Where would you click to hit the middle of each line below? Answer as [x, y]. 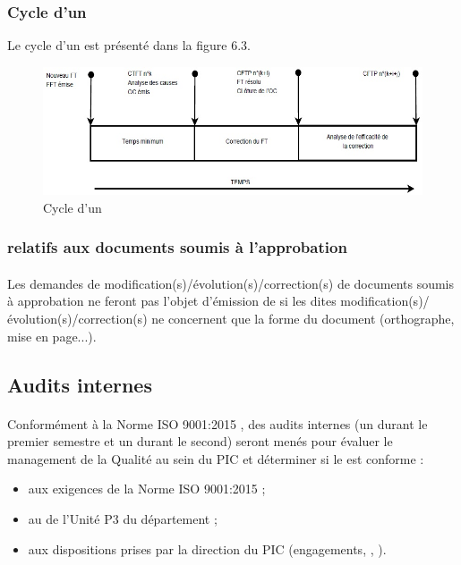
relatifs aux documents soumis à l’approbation [177, 247]
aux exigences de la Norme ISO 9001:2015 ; [147, 489]
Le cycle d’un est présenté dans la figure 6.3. [129, 45]
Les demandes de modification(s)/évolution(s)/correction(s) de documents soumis [231, 283]
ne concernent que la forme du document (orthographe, [303, 318]
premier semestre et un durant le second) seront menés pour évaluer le [200, 441]
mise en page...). [52, 336]
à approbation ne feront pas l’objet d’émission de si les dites [172, 301]
